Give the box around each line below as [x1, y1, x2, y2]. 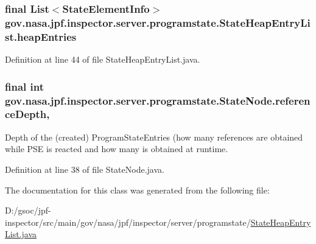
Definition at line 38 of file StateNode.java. [5, 162, 164, 175]
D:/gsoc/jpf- [5, 204, 51, 217]
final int [5, 78, 44, 94]
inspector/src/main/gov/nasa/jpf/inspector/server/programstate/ [5, 215, 251, 228]
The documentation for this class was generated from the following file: [5, 183, 270, 196]
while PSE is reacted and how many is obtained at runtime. [5, 142, 228, 155]
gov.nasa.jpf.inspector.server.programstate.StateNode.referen [5, 92, 311, 108]
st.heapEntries [5, 29, 77, 44]
